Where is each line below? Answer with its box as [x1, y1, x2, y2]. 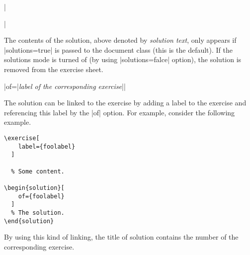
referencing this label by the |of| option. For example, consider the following [4, 107, 235, 117]
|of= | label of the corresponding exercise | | [4, 81, 126, 91]
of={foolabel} [18, 192, 65, 200]
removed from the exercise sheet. [4, 64, 103, 74]
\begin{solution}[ [4, 184, 65, 191]
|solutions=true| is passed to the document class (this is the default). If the [4, 44, 233, 55]
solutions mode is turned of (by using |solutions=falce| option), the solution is [4, 54, 242, 65]
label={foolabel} [18, 143, 76, 150]
